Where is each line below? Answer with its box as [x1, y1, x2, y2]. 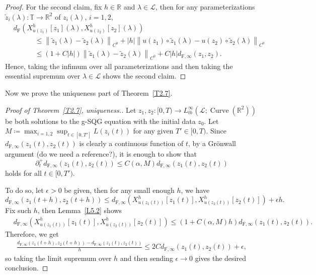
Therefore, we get [5, 228, 59, 239]
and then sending [120, 252, 173, 263]
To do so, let [5, 184, 44, 195]
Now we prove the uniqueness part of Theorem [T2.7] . [5, 88, 173, 98]
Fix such [5, 205, 31, 216]
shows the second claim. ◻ [103, 71, 186, 81]
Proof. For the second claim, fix [5, 2, 102, 12]
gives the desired [195, 252, 246, 263]
